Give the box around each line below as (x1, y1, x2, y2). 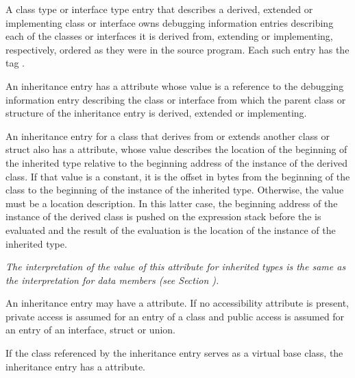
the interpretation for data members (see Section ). (5, 272, 219, 287)
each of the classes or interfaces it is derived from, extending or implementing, (5, 29, 333, 43)
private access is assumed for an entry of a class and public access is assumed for (5, 309, 345, 323)
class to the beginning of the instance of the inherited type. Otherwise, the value (5, 182, 344, 197)
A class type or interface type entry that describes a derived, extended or (5, 2, 313, 16)
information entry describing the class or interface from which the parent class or (5, 92, 346, 106)
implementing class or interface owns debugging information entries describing (5, 15, 334, 29)
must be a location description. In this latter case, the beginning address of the (5, 196, 338, 210)
